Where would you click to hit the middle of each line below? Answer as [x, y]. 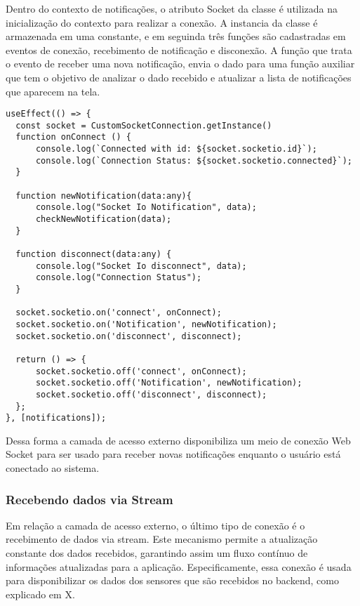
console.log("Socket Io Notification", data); [146, 208]
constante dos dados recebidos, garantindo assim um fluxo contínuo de [157, 553]
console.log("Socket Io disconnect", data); [141, 266]
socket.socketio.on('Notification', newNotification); [146, 324]
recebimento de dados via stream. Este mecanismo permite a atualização [162, 539]
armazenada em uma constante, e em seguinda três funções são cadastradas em [176, 36]
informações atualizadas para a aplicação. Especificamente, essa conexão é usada [179, 566]
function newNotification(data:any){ [104, 196]
